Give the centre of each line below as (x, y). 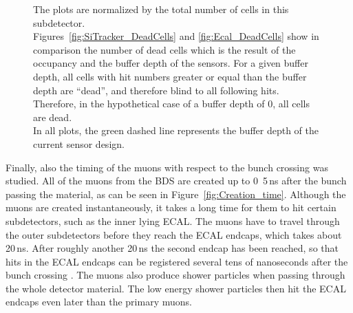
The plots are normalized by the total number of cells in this (161, 9)
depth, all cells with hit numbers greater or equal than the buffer (170, 76)
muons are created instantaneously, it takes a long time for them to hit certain (171, 207)
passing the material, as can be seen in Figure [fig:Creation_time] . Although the (176, 194)
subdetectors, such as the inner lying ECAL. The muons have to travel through (173, 220)
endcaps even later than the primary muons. (99, 302)
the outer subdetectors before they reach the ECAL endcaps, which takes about (174, 234)
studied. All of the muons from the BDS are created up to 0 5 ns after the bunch (176, 181)
